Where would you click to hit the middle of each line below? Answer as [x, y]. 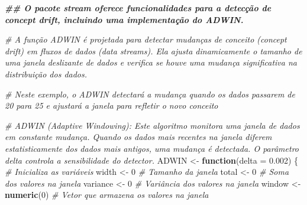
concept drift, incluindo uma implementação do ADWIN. [124, 19]
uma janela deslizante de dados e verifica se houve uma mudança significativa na [151, 62]
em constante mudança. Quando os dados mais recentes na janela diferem [138, 137]
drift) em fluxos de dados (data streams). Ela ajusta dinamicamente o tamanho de [153, 51]
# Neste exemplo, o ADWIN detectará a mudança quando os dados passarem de [150, 94]
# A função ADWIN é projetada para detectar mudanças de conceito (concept [146, 39]
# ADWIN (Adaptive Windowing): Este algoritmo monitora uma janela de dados [152, 125]
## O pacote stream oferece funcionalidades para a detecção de [138, 8]
